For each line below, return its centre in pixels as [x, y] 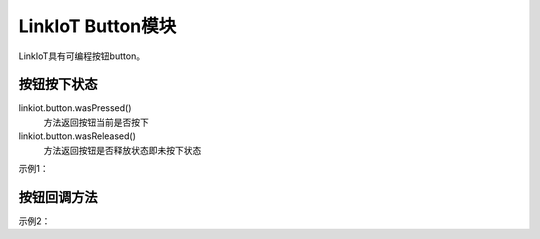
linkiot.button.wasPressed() [75, 108]
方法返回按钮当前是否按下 [96, 122]
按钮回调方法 [58, 196]
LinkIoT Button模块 [97, 26]
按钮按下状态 [58, 84]
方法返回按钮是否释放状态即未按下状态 [122, 150]
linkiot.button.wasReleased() [77, 136]
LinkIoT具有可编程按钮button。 [81, 56]
